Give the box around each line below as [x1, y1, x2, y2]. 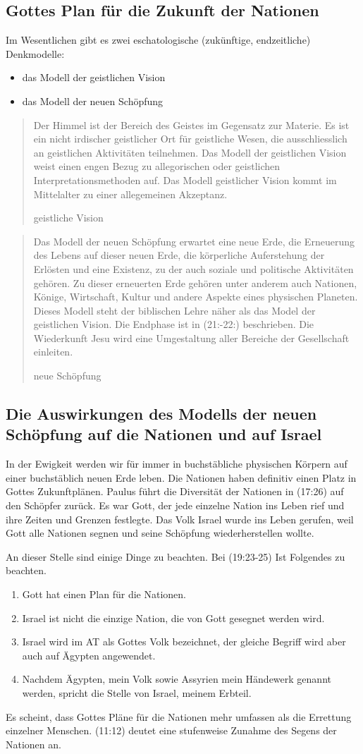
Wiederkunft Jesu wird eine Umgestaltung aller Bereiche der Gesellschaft [33, 330, 350, 345]
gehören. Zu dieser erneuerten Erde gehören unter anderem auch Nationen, [33, 275, 357, 290]
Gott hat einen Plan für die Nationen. [22, 587, 186, 602]
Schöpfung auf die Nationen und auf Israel [6, 423, 322, 445]
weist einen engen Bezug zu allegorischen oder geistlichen [33, 159, 281, 174]
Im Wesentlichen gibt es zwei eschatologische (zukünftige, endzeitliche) [6, 32, 311, 47]
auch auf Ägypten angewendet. [22, 647, 156, 662]
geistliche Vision [33, 210, 104, 225]
